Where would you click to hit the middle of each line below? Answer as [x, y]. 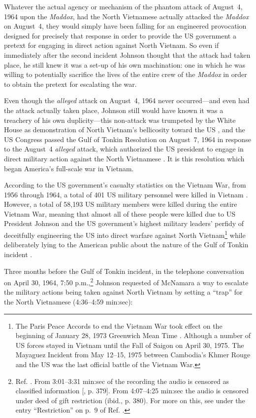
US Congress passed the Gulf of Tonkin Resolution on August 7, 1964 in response [128, 139]
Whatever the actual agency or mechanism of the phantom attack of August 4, [123, 6]
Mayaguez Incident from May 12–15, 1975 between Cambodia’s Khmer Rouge [133, 355]
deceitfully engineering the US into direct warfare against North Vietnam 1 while [125, 234]
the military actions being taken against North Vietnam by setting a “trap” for [123, 292]
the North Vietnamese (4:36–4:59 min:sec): [68, 301]
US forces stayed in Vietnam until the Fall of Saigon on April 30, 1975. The [130, 345]
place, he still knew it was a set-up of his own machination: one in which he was [125, 64]
